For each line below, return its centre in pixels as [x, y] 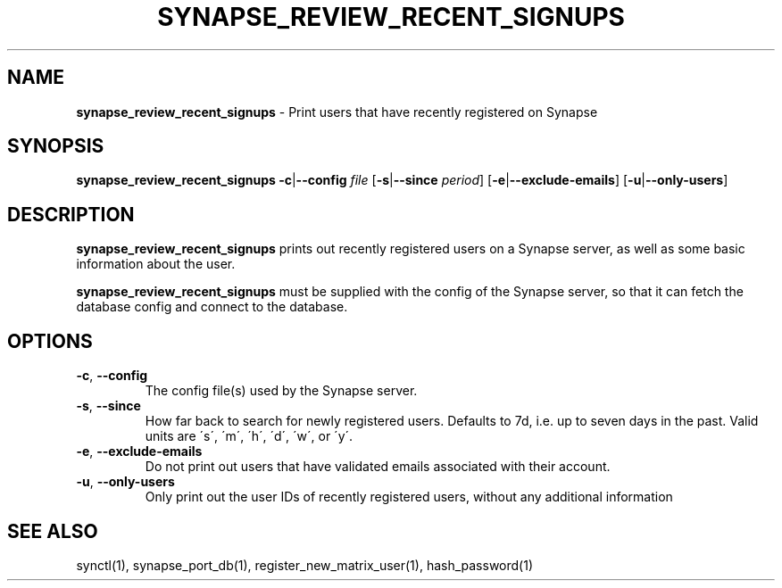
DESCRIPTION [71, 214]
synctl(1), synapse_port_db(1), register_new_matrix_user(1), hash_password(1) [305, 565]
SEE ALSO [53, 531]
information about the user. [156, 264]
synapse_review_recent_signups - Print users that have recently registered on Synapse [337, 112]
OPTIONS [50, 341]
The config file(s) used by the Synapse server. [281, 391]
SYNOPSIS [56, 146]
